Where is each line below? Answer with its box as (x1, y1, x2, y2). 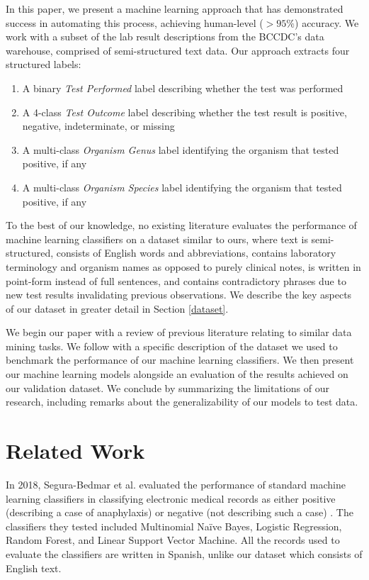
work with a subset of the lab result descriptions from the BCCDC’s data (6, 29, 324, 44)
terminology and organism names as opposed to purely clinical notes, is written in (6, 259, 361, 274)
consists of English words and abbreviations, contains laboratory (56, 245, 336, 260)
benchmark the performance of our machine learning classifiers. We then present (6, 352, 354, 367)
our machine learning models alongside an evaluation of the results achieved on (6, 367, 348, 381)
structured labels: (6, 57, 81, 72)
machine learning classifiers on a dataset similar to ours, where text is (6, 231, 308, 246)
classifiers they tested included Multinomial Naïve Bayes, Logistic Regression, (6, 518, 342, 533)
